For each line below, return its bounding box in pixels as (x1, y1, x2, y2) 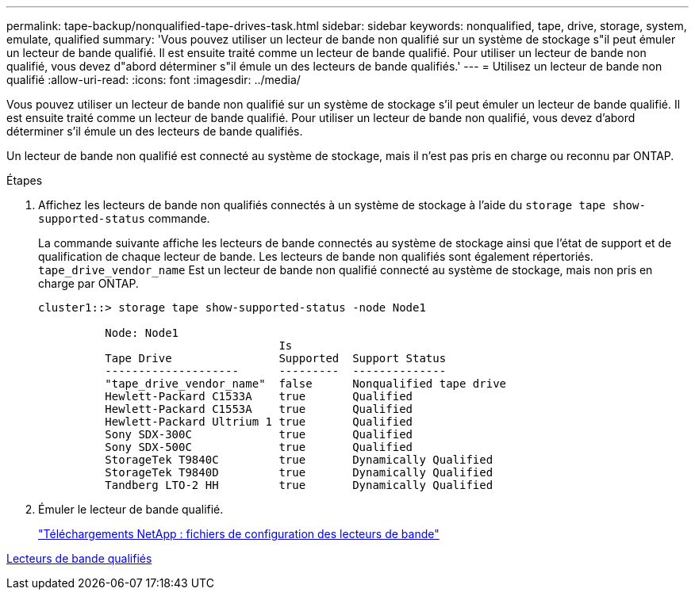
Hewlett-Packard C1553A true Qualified (105, 403, 413, 415)
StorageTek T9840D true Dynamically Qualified (105, 466, 493, 479)
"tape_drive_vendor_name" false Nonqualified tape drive (105, 377, 507, 390)
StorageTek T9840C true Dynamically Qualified (105, 453, 493, 466)
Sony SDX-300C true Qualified (105, 428, 413, 441)
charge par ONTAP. (38, 277, 139, 290)
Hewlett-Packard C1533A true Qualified (105, 390, 413, 403)
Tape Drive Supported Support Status (105, 352, 447, 365)
